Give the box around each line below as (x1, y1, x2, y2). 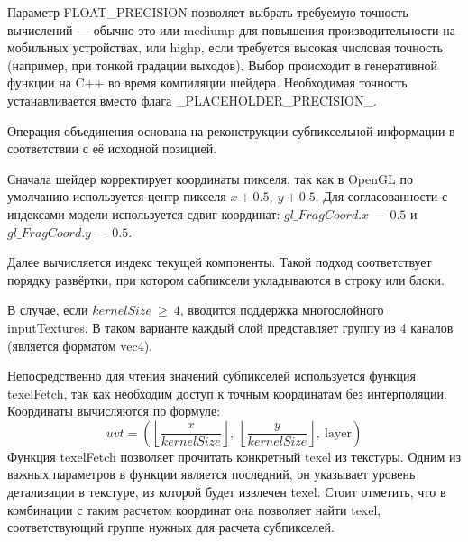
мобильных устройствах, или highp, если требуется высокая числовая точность (7, 38, 443, 57)
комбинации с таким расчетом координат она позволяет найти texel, (7, 500, 381, 519)
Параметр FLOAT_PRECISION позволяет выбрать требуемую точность (7, 3, 408, 21)
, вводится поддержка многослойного (179, 300, 384, 319)
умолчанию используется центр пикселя (7, 187, 226, 206)
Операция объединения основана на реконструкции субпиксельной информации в (7, 121, 455, 140)
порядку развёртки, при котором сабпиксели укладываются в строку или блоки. (7, 270, 445, 289)
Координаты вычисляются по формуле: (7, 401, 221, 420)
